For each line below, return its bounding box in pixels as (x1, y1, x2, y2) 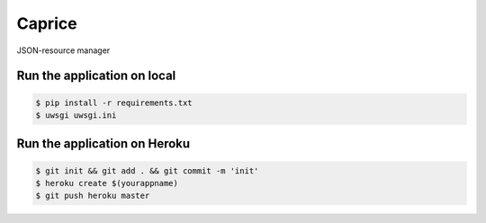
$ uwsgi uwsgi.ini (35, 110, 117, 120)
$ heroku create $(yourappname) (35, 178, 179, 188)
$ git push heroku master (35, 191, 150, 201)
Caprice (16, 13, 77, 33)
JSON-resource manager (16, 45, 111, 56)
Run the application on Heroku (16, 136, 191, 152)
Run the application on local (16, 68, 176, 84)
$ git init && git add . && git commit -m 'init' (35, 165, 259, 175)
